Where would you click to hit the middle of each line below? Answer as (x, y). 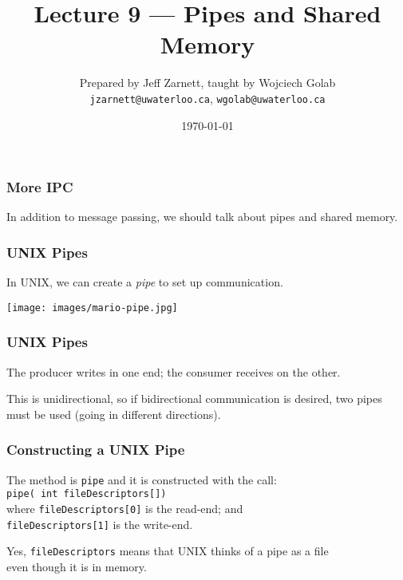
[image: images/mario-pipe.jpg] (92, 308)
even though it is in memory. (77, 567)
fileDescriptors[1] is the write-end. (100, 524)
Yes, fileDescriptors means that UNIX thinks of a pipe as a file (168, 551)
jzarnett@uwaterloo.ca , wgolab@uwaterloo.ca (207, 98)
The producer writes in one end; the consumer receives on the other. (174, 371)
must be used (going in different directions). (114, 414)
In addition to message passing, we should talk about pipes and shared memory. (202, 217)
